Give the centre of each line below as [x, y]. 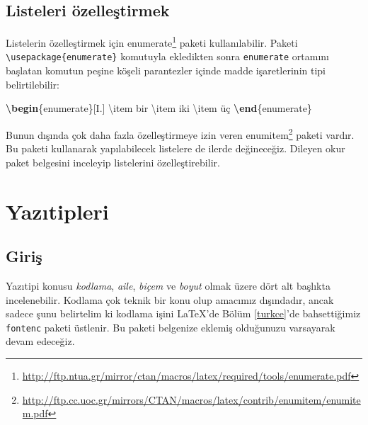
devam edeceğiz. [40, 341]
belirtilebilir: [33, 84]
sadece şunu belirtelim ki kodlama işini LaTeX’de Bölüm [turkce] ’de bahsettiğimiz [183, 313]
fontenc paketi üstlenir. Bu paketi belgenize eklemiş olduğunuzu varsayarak [171, 327]
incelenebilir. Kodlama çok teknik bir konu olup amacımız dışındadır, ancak [170, 299]
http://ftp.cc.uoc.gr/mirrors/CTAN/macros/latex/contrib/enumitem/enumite [191, 399]
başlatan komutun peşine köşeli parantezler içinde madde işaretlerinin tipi [166, 70]
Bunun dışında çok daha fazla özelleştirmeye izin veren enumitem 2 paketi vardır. [180, 133]
